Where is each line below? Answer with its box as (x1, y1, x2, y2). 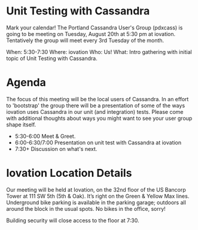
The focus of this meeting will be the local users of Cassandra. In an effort (6, 95, 189, 102)
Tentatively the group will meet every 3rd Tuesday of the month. (6, 37, 165, 44)
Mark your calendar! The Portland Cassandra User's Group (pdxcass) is (6, 24, 183, 31)
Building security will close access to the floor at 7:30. (6, 217, 139, 224)
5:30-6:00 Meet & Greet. (14, 132, 76, 140)
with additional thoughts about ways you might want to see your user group (6, 114, 193, 122)
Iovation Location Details (6, 167, 132, 180)
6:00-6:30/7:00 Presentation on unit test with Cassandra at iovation (14, 139, 182, 146)
